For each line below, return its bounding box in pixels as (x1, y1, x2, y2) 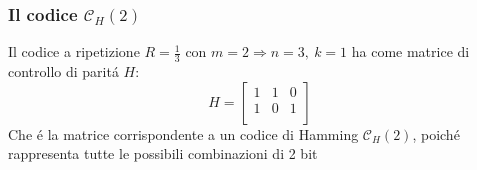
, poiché (412, 123, 460, 144)
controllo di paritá (8, 61, 119, 82)
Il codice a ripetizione (8, 41, 140, 62)
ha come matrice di (351, 41, 470, 62)
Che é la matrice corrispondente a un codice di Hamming (8, 123, 359, 144)
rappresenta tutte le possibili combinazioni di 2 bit (8, 143, 318, 164)
